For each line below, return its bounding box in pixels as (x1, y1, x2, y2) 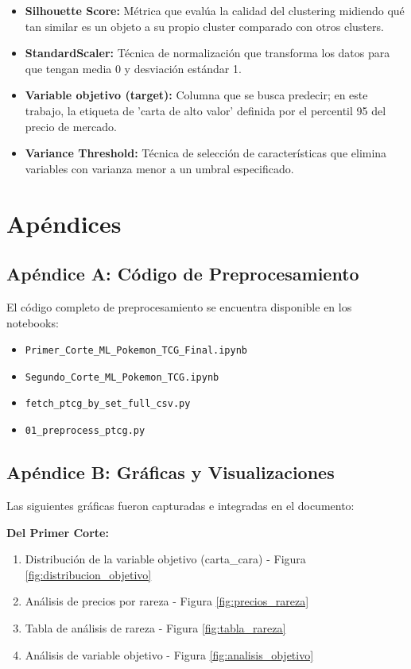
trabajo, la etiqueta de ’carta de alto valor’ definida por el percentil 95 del (25, 102, 386, 118)
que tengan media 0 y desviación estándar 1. (25, 60, 242, 76)
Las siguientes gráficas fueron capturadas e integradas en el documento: (6, 497, 355, 513)
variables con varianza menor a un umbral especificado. (25, 160, 294, 176)
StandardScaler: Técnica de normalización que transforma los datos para (25, 44, 390, 61)
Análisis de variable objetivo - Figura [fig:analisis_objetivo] (25, 646, 314, 663)
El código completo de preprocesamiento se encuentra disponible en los (6, 298, 352, 315)
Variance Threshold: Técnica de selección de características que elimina (25, 145, 387, 161)
